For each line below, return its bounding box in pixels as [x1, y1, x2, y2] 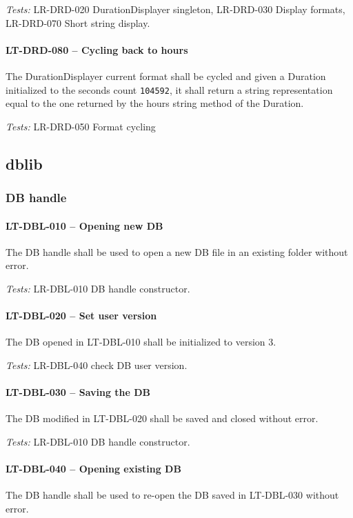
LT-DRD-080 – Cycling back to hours [6, 42, 188, 57]
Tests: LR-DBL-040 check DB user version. [6, 358, 188, 372]
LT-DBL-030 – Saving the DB [6, 385, 151, 399]
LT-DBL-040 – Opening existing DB [6, 461, 181, 476]
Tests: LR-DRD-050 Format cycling [6, 119, 156, 133]
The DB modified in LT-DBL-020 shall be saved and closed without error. [6, 411, 319, 426]
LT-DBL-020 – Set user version [6, 308, 157, 323]
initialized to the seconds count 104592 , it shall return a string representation [6, 82, 333, 97]
